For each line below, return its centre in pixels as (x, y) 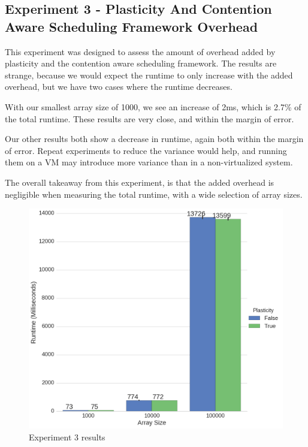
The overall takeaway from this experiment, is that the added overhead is (140, 182)
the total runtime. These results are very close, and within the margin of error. (150, 118)
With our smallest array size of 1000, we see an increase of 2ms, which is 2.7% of (153, 106)
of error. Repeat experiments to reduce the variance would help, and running (146, 150)
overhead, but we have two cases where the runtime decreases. (119, 87)
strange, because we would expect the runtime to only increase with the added (149, 75)
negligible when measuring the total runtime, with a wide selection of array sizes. (154, 194)
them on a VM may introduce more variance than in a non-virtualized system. (149, 162)
